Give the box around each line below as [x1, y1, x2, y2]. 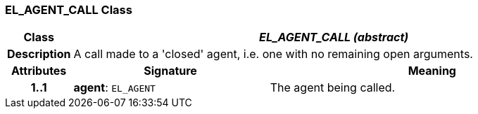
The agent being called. [270, 80, 396, 95]
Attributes [11, 64, 67, 78]
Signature [144, 64, 197, 78]
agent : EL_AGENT [73, 80, 156, 95]
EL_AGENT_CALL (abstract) [259, 30, 409, 45]
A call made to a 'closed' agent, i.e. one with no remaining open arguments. [73, 47, 473, 62]
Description [7, 47, 71, 62]
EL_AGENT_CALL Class [5, 3, 132, 17]
